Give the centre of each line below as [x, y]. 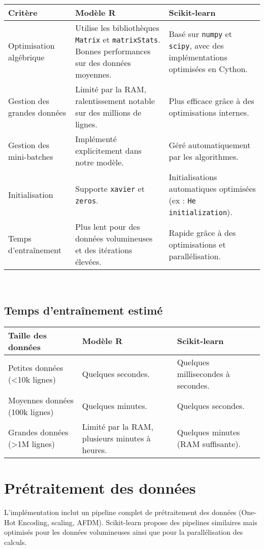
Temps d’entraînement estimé [84, 310]
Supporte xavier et [110, 188]
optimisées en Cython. [208, 68]
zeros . [87, 200]
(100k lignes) [31, 411]
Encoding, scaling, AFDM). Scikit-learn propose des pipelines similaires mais [138, 522]
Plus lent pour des [108, 227]
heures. [94, 450]
